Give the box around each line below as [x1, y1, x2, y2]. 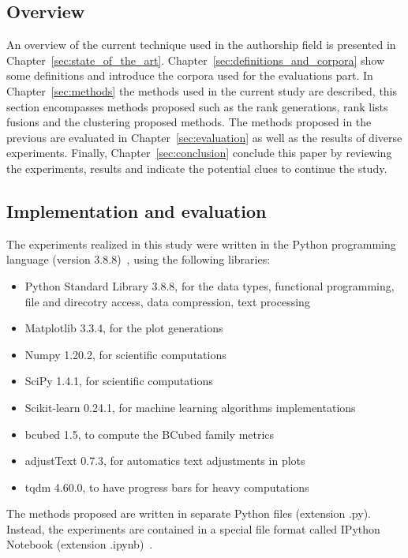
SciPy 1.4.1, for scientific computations [24, 373, 213, 389]
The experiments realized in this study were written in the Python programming [6, 235, 396, 252]
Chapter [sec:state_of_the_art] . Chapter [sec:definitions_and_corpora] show [6, 51, 384, 68]
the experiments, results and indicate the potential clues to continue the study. [6, 159, 387, 176]
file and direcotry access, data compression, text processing [24, 293, 310, 309]
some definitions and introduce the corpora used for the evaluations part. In [6, 67, 373, 84]
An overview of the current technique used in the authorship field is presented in [6, 36, 396, 53]
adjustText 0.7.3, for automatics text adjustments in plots [24, 452, 305, 469]
